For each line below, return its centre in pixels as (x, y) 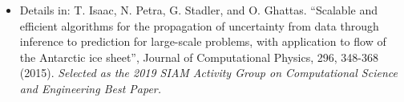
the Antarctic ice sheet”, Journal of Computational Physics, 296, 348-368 (199, 57)
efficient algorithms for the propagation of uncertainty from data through (199, 25)
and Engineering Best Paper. (91, 88)
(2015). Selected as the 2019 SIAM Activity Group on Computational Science (208, 73)
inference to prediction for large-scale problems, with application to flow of (203, 41)
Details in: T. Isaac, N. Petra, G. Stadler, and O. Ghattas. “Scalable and (198, 10)
